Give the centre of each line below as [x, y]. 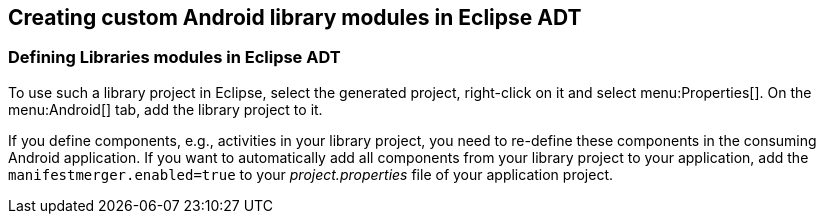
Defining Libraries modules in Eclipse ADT [174, 57]
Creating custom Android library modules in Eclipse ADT [295, 17]
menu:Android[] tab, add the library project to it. [165, 109]
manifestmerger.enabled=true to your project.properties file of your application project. [310, 174]
